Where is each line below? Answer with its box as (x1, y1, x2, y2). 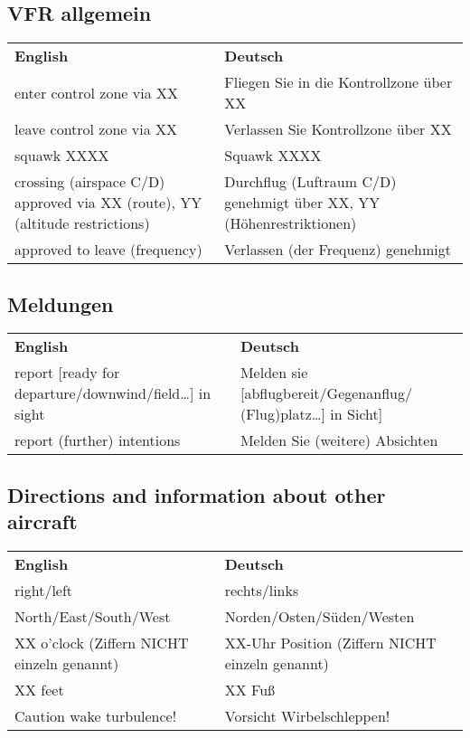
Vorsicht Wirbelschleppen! (224, 705, 390, 726)
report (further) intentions (14, 430, 181, 451)
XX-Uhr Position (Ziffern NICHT (224, 632, 437, 653)
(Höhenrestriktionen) (224, 213, 357, 234)
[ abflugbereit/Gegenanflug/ (240, 383, 412, 404)
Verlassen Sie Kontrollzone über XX (224, 118, 452, 140)
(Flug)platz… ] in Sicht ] (240, 403, 383, 425)
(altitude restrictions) (14, 213, 150, 234)
